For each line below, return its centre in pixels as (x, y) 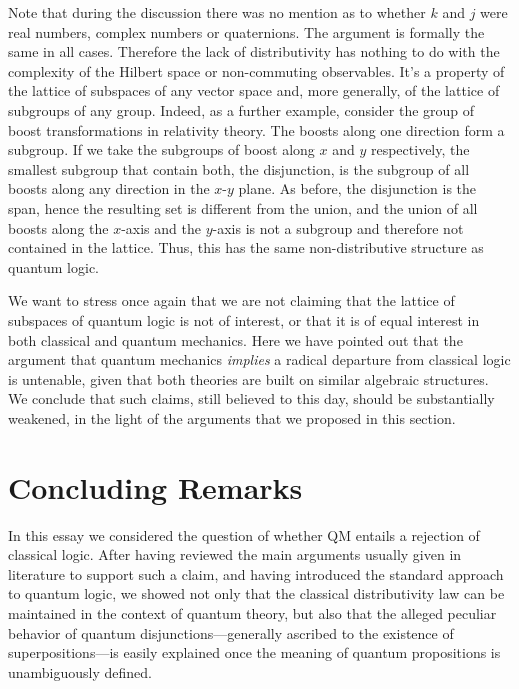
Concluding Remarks (155, 486)
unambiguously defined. (80, 671)
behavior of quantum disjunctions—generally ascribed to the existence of (231, 632)
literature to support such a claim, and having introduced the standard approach (256, 573)
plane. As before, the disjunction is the (357, 188)
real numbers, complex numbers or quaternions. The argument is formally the (246, 31)
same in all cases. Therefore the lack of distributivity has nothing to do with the (254, 51)
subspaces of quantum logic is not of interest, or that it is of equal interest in (244, 319)
